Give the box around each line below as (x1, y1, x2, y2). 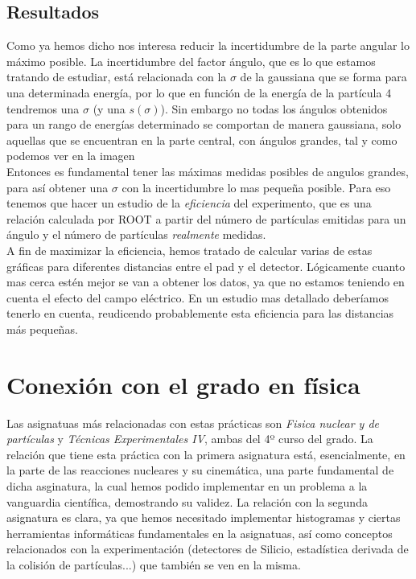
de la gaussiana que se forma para (240, 68, 407, 85)
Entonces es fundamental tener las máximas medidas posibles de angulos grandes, (6, 162, 409, 179)
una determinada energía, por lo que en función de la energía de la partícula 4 (6, 84, 392, 101)
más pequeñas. (6, 320, 78, 337)
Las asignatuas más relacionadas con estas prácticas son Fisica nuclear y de (6, 414, 380, 431)
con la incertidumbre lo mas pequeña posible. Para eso (122, 179, 391, 195)
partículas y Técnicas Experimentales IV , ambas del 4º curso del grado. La (6, 430, 373, 447)
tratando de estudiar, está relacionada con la (6, 68, 227, 85)
